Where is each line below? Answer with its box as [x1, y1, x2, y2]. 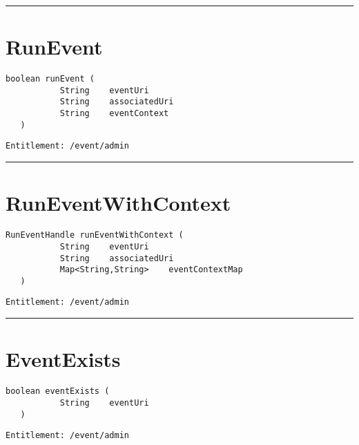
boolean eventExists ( [6, 386, 110, 397]
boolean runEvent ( [6, 74, 95, 84]
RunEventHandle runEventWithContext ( [6, 230, 184, 240]
